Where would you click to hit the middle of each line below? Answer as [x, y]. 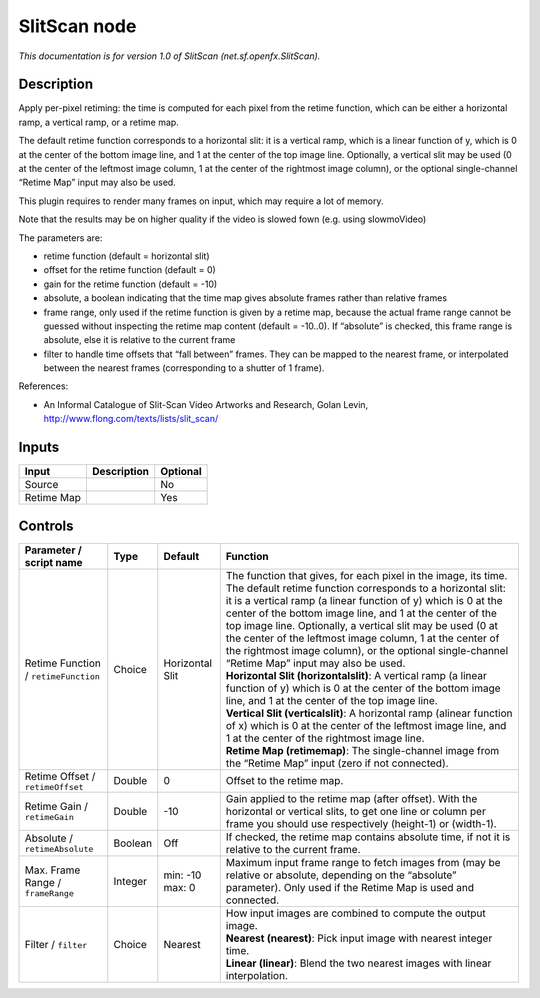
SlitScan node [77, 26]
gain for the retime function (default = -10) [130, 284]
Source [41, 485]
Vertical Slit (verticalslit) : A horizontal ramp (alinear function [369, 713]
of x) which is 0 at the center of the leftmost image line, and [366, 725]
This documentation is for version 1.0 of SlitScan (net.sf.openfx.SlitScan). [169, 56]
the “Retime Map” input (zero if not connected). [337, 763]
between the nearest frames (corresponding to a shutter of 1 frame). [184, 368]
